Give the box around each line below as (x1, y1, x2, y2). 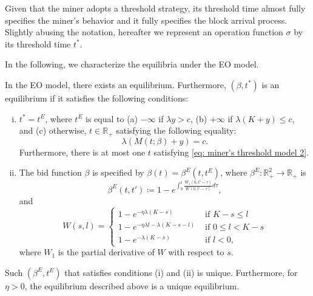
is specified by (92, 166, 144, 179)
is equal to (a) (86, 112, 138, 125)
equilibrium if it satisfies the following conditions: (5, 91, 189, 104)
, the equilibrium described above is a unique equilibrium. (24, 279, 240, 292)
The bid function (19, 166, 82, 179)
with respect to (168, 246, 224, 258)
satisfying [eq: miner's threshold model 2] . (153, 145, 309, 158)
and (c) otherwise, (19, 124, 87, 137)
